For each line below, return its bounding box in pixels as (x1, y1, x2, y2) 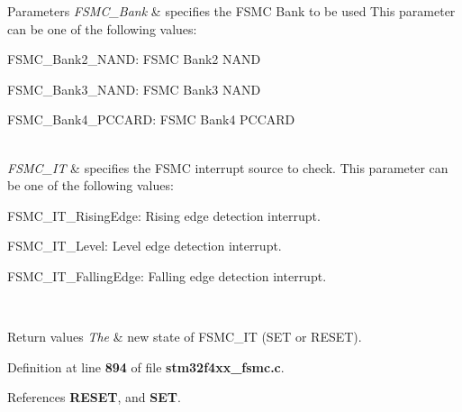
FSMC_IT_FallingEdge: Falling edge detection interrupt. (7, 266, 327, 285)
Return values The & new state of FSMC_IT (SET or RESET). (7, 327, 362, 346)
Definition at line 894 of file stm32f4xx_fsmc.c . (7, 357, 285, 376)
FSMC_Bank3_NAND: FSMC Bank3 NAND (7, 79, 261, 98)
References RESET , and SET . (7, 388, 181, 407)
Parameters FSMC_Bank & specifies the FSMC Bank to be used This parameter (7, 2, 456, 20)
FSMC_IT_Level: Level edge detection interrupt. (7, 236, 282, 255)
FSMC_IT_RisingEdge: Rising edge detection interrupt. (7, 206, 321, 224)
